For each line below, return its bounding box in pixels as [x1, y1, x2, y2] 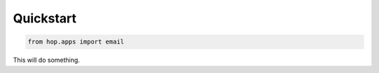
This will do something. [13, 56, 80, 65]
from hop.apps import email [27, 38, 124, 46]
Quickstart [13, 11, 77, 26]
